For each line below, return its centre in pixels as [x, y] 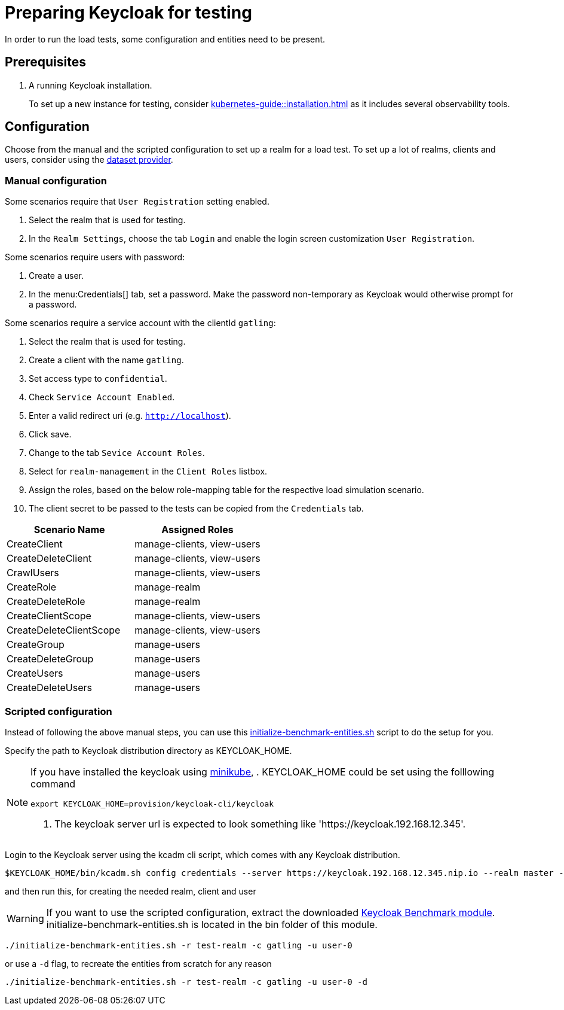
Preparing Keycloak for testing [128, 13]
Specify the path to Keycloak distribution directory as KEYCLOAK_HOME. [148, 750]
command [53, 784]
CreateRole [32, 587]
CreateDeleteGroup [50, 659]
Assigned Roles [197, 530]
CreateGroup [36, 645]
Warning [25, 918]
